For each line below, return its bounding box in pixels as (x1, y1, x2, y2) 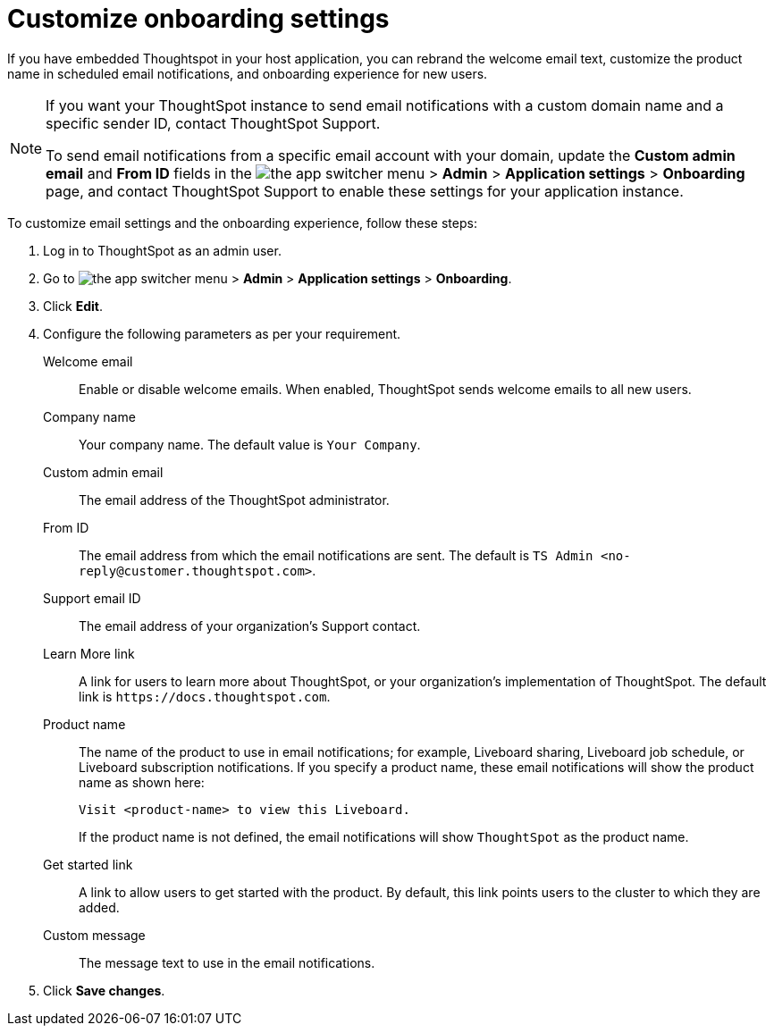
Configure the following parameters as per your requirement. (43, 325, 401, 341)
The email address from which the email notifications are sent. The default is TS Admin (79, 547, 593, 563)
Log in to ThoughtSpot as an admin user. (43, 242, 282, 258)
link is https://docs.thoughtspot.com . (79, 688, 331, 704)
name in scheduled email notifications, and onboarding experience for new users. (7, 65, 488, 81)
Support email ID (43, 590, 141, 606)
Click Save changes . (43, 982, 165, 998)
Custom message (43, 927, 146, 943)
